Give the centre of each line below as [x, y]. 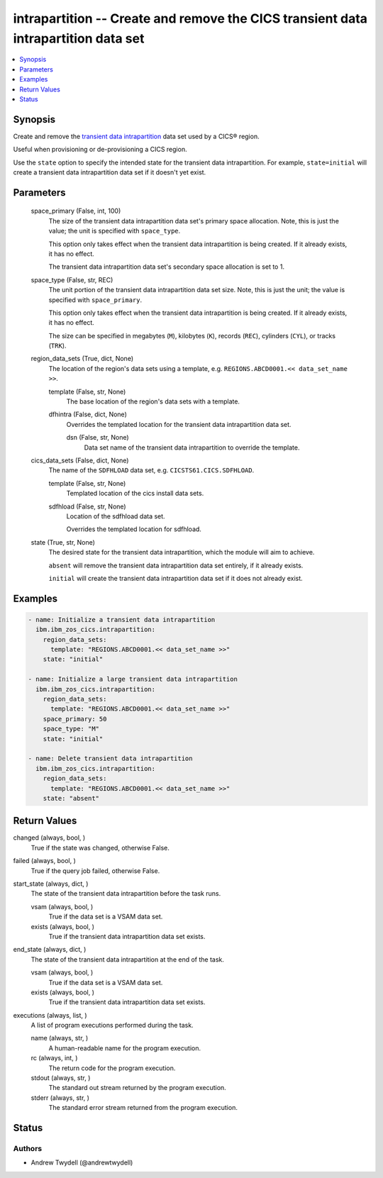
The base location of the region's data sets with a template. [153, 401]
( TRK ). [57, 346]
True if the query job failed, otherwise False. [95, 871]
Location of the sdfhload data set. [116, 516]
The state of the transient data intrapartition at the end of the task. [128, 959]
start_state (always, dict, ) [51, 884]
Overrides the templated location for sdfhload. [134, 529]
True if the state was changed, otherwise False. [100, 848]
